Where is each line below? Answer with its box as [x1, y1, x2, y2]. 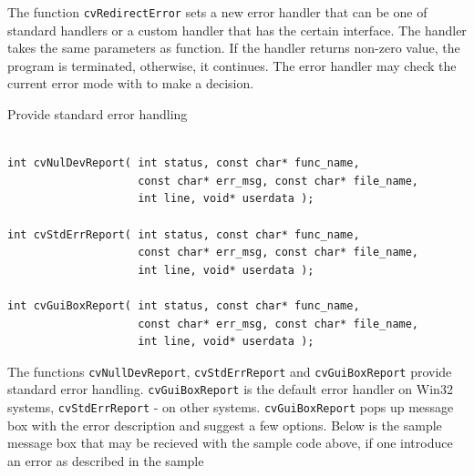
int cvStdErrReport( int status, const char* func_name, [7, 228, 360, 241]
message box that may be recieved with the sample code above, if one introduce [7, 433, 453, 452]
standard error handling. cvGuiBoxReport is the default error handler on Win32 [7, 380, 453, 399]
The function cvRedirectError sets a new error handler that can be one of [7, 3, 428, 21]
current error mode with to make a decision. [7, 74, 254, 93]
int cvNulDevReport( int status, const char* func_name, [7, 157, 360, 170]
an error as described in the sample [7, 451, 204, 470]
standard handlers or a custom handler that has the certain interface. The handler [7, 20, 467, 39]
